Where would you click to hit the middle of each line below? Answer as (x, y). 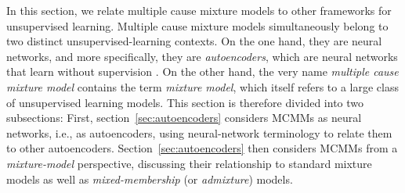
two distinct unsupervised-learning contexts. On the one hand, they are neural (194, 41)
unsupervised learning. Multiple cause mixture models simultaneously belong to (197, 25)
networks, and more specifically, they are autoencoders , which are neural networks (202, 56)
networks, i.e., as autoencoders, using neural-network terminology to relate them (199, 132)
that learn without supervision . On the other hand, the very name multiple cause (202, 71)
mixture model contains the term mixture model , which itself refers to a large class (202, 86)
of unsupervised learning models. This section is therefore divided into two (185, 102)
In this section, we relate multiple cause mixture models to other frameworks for (199, 10)
